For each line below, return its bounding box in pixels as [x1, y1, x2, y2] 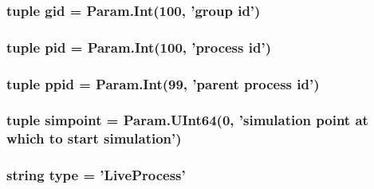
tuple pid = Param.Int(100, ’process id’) [6, 37, 271, 57]
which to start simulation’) [6, 128, 182, 148]
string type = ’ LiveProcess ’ [6, 165, 186, 185]
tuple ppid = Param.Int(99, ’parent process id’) [6, 73, 320, 93]
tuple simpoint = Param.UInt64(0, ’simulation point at [6, 110, 368, 130]
